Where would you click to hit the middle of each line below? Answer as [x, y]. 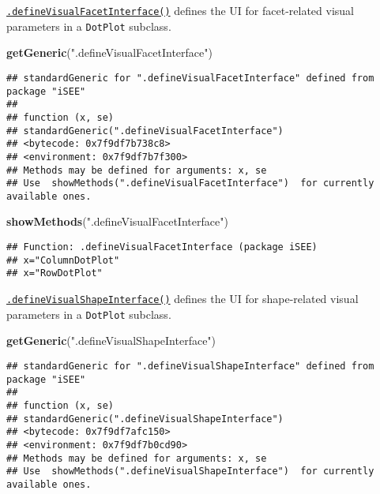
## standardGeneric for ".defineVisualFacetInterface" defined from [190, 78]
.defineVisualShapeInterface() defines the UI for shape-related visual [182, 299]
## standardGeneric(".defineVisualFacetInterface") [145, 131]
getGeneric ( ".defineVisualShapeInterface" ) [111, 341]
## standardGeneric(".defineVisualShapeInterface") [145, 419]
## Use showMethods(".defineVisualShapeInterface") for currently [190, 472]
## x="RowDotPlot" [55, 273]
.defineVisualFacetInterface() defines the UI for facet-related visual [180, 10]
